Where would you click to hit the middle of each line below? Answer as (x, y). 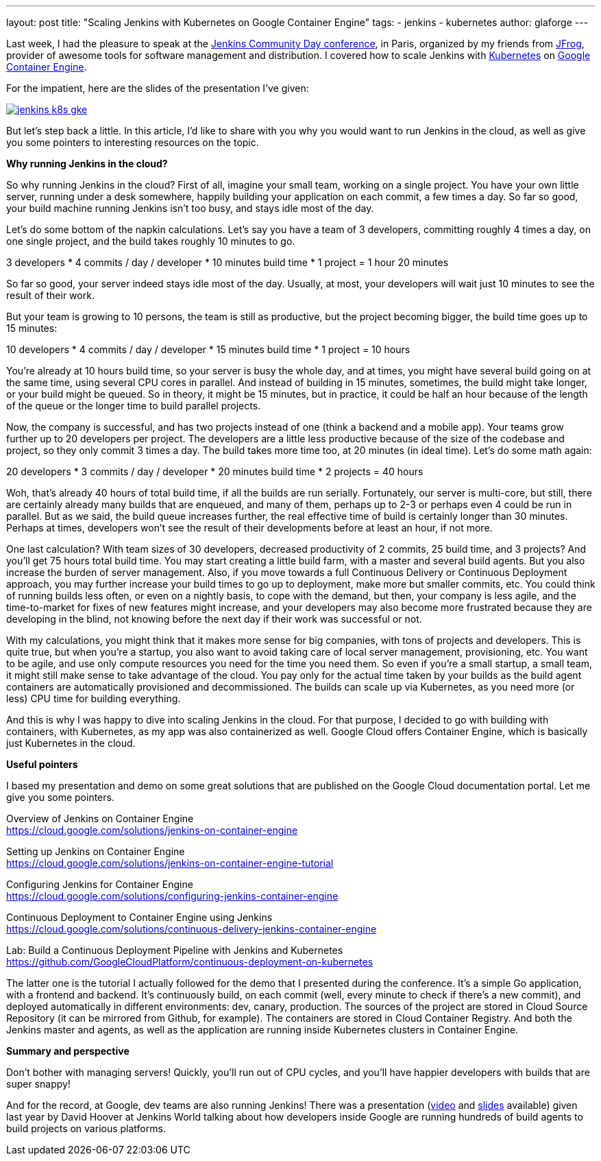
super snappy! (38, 1084)
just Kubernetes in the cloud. (71, 743)
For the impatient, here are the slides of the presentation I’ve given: (158, 88)
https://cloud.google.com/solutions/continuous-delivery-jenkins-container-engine (192, 929)
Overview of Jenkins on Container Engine (100, 818)
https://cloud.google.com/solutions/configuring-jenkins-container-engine (172, 896)
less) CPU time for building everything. (94, 698)
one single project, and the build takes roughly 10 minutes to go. (151, 241)
